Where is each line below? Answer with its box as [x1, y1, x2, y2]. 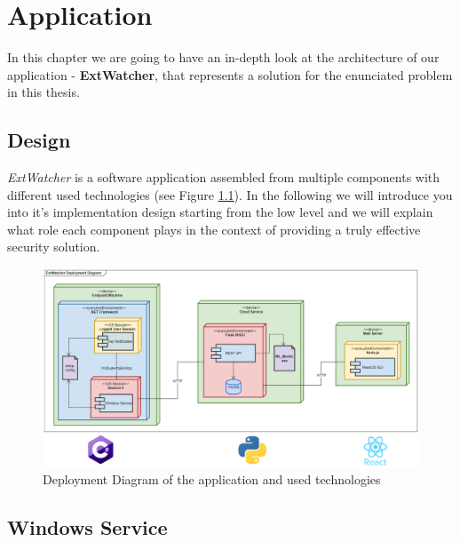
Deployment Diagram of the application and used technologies [43, 470, 381, 489]
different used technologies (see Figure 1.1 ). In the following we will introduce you [7, 185, 453, 203]
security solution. [7, 237, 100, 256]
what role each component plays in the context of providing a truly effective [7, 219, 421, 238]
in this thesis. [7, 83, 80, 101]
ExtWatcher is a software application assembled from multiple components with [7, 168, 440, 187]
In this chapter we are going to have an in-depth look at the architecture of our [7, 48, 440, 67]
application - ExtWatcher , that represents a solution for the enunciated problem [7, 65, 453, 84]
